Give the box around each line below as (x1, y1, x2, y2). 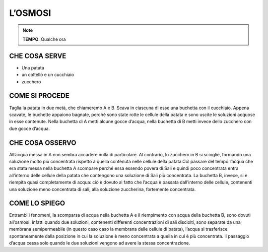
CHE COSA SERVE (9, 52, 67, 60)
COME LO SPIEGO (9, 199, 66, 208)
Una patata (21, 64, 45, 70)
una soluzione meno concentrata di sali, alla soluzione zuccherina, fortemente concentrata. (9, 186, 196, 192)
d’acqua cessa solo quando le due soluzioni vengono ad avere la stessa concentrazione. (9, 240, 191, 246)
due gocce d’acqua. (9, 126, 50, 131)
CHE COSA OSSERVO (9, 138, 76, 147)
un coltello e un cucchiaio (21, 72, 74, 78)
